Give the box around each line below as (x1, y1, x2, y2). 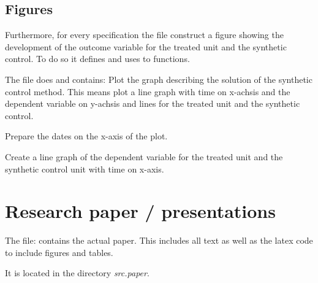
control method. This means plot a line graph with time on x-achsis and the (5, 85, 290, 98)
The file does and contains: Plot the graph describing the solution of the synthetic (5, 72, 312, 85)
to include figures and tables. (5, 246, 113, 258)
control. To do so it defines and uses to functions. (5, 52, 190, 65)
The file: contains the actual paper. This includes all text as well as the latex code (5, 234, 313, 247)
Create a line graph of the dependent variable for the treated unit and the (5, 150, 283, 163)
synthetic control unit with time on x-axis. (5, 162, 164, 175)
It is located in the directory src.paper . (5, 266, 150, 279)
